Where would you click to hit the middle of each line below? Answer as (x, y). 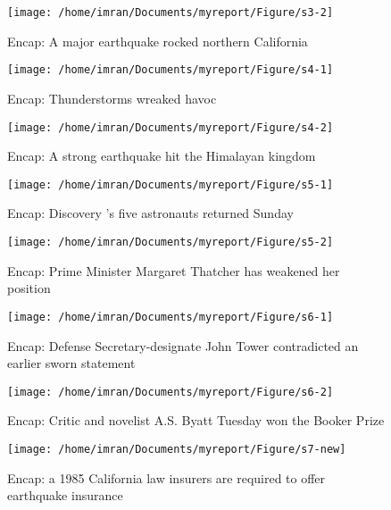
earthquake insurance (65, 495)
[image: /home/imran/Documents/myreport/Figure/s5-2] (171, 242)
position (29, 288)
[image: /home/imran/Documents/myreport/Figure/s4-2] (171, 127)
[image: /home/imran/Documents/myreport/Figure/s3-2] (171, 13)
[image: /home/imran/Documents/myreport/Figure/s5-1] (171, 184)
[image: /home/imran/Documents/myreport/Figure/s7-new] (177, 449)
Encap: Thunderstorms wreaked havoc (112, 98)
